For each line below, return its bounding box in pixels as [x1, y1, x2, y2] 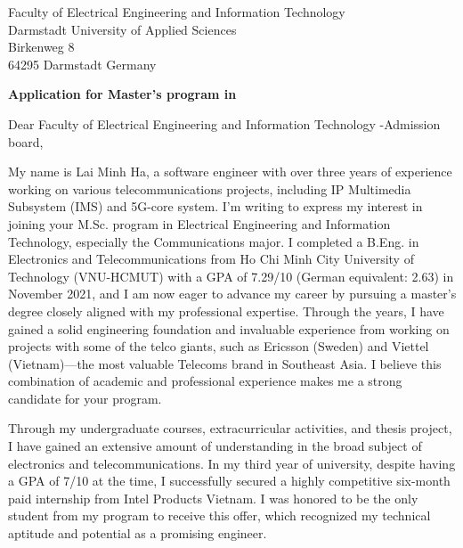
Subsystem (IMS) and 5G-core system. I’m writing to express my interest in [8, 197, 423, 216]
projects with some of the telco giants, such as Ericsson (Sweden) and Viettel [8, 337, 429, 356]
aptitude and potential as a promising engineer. [8, 524, 267, 543]
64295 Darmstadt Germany [8, 54, 157, 73]
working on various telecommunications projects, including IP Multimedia [8, 179, 411, 198]
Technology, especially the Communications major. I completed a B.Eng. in [8, 232, 419, 250]
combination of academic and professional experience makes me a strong [8, 372, 402, 390]
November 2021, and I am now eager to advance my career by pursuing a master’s [8, 284, 457, 303]
